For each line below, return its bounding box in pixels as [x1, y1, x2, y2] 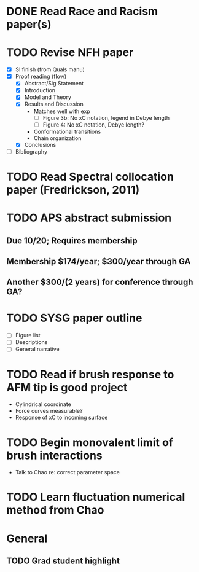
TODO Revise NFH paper [6, 45, 134, 60]
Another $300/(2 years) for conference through [6, 277, 193, 288]
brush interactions [6, 449, 103, 462]
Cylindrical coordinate [15, 401, 72, 408]
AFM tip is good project [6, 380, 128, 394]
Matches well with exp [33, 108, 90, 115]
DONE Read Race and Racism [6, 4, 158, 18]
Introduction [24, 87, 56, 94]
